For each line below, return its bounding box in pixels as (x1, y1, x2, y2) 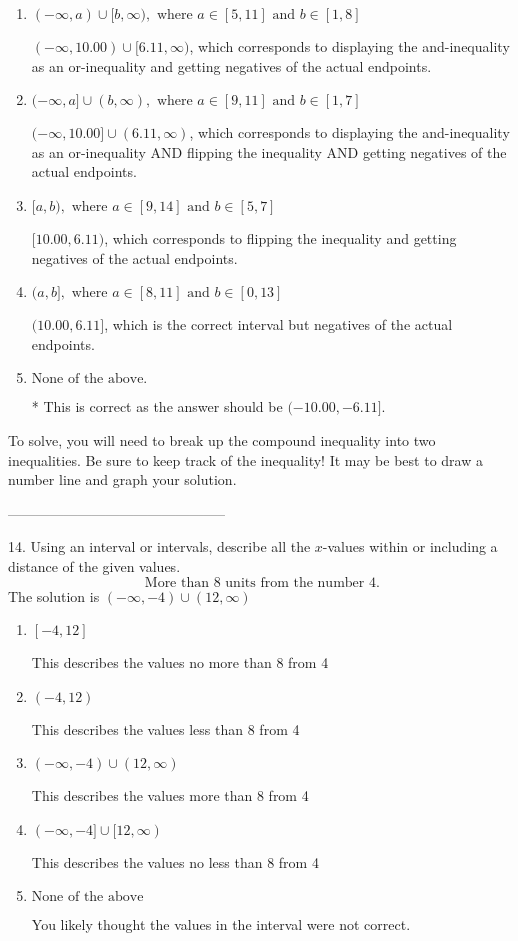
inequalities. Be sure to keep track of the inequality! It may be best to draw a (8, 449, 483, 470)
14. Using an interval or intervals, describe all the (8, 536, 311, 557)
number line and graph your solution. (8, 469, 237, 490)
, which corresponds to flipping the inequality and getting (104, 227, 457, 248)
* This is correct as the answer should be (31, 396, 283, 417)
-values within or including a (322, 536, 498, 557)
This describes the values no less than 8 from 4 (31, 851, 319, 872)
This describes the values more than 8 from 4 (31, 785, 309, 806)
